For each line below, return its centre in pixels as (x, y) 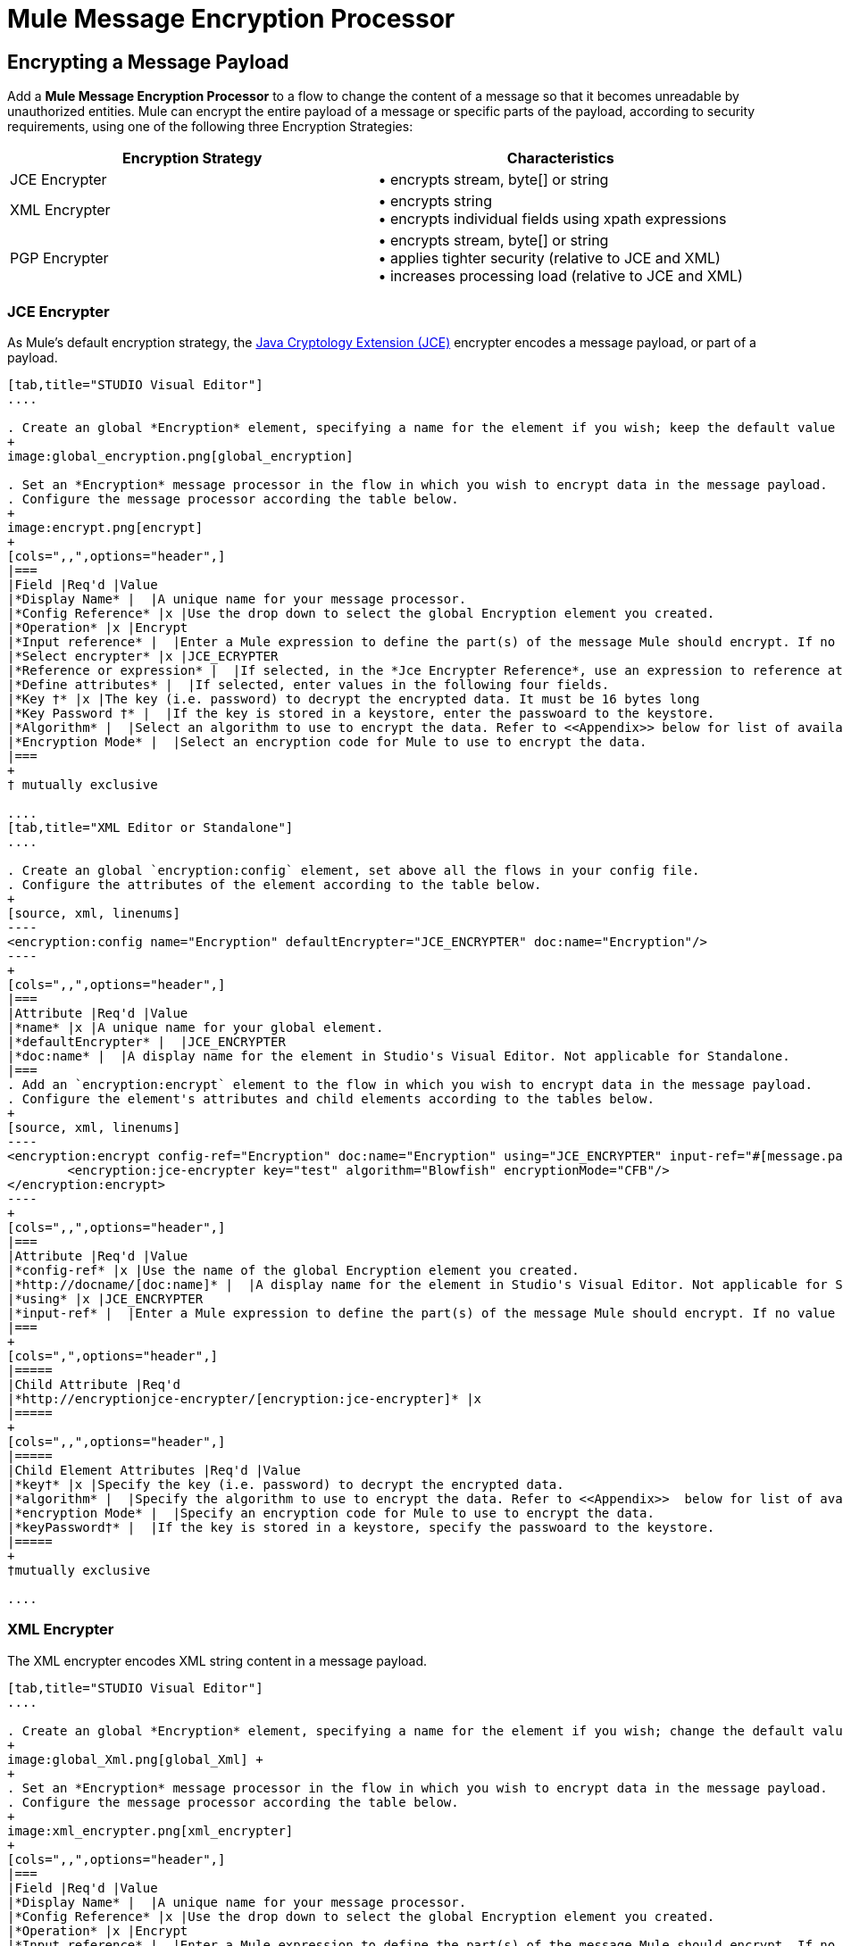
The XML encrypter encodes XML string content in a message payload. (217, 1660)
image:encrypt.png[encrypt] (105, 527)
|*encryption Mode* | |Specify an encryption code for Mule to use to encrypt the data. (331, 1513)
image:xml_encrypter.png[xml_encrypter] (150, 1830)
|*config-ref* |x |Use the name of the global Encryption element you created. (293, 1270)
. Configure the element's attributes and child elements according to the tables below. (331, 1098)
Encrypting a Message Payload (148, 62)
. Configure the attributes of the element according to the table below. (275, 884)
